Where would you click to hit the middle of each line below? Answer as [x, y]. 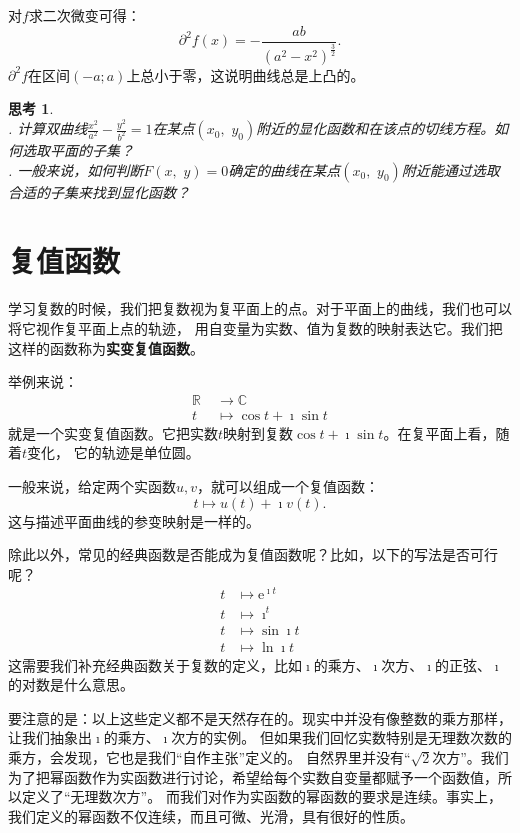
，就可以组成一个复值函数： [288, 485]
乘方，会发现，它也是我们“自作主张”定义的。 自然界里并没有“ [209, 757]
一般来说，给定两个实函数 [92, 485]
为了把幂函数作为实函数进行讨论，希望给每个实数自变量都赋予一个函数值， [253, 776]
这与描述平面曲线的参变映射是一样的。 [134, 520]
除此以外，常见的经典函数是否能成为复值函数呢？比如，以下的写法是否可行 [253, 554]
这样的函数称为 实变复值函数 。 [106, 347]
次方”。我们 [470, 757]
